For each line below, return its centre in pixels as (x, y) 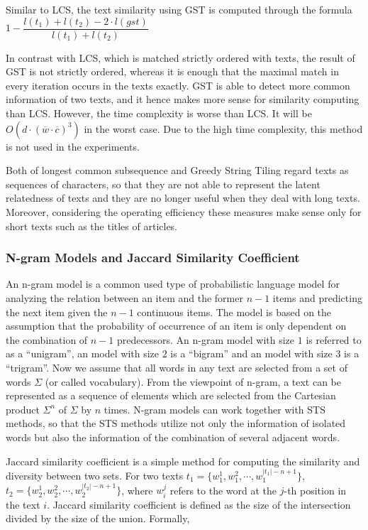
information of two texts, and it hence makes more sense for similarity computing (183, 99)
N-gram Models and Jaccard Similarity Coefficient (153, 258)
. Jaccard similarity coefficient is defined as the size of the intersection (199, 504)
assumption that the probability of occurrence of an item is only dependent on (176, 326)
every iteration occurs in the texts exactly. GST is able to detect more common (178, 85)
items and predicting (317, 298)
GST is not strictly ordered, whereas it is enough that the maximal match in (172, 71)
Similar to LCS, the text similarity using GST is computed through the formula (179, 9)
